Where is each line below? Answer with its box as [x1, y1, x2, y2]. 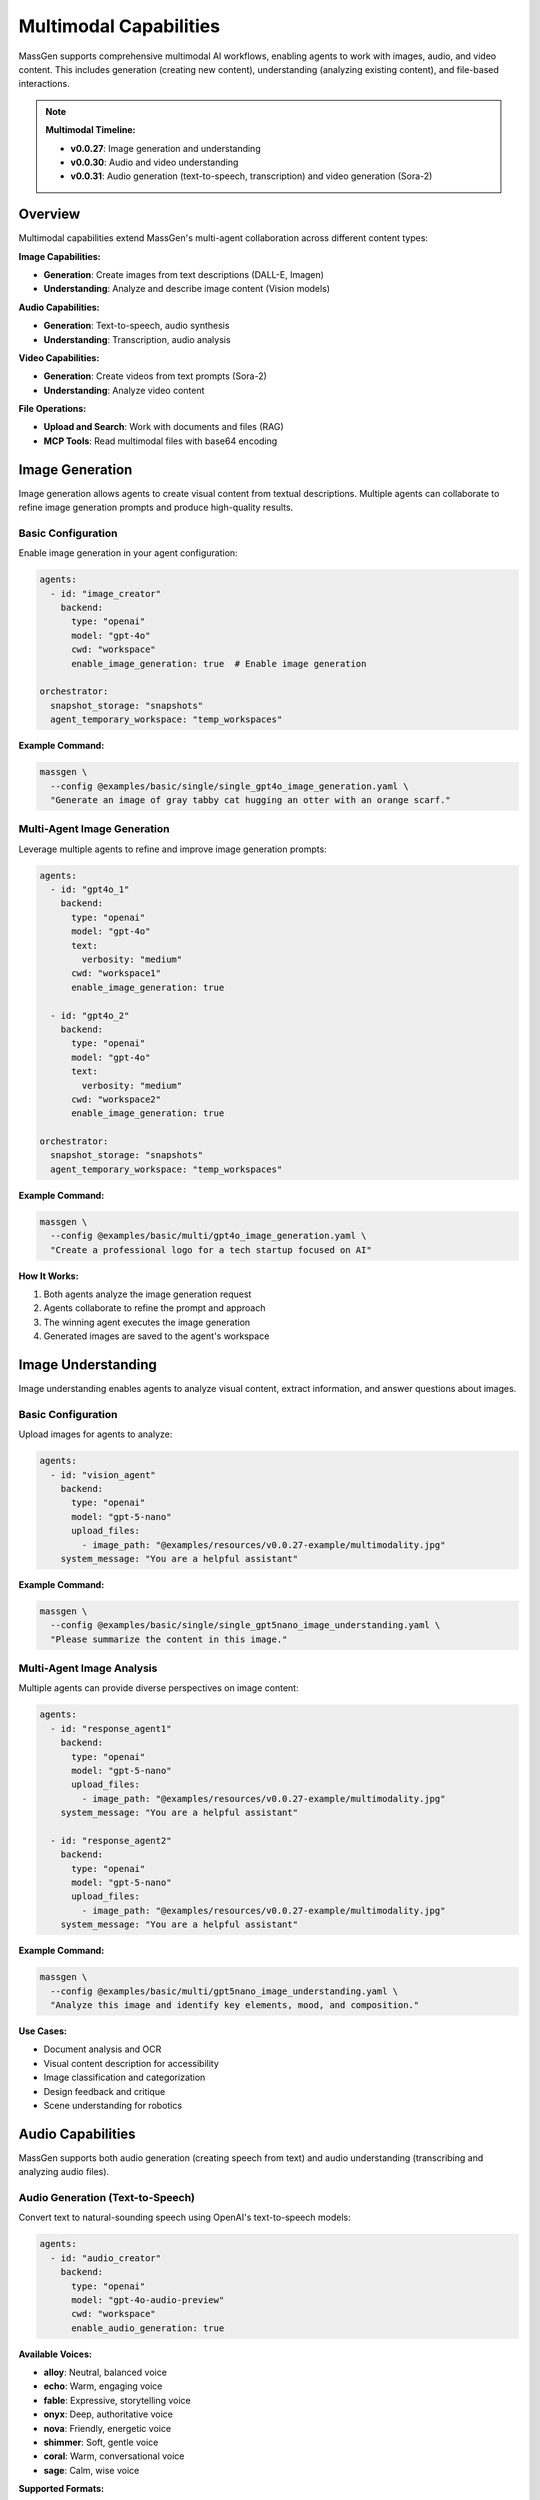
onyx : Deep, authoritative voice [43, 2408, 174, 2420]
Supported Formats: [18, 2483, 105, 2495]
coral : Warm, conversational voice [43, 2450, 185, 2462]
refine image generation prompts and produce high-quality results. [18, 501, 294, 514]
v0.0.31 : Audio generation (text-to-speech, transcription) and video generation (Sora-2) [70, 170, 433, 182]
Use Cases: [18, 2025, 67, 2037]
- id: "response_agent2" [50, 1835, 172, 1846]
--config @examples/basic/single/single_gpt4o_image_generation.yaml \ [50, 780, 409, 792]
